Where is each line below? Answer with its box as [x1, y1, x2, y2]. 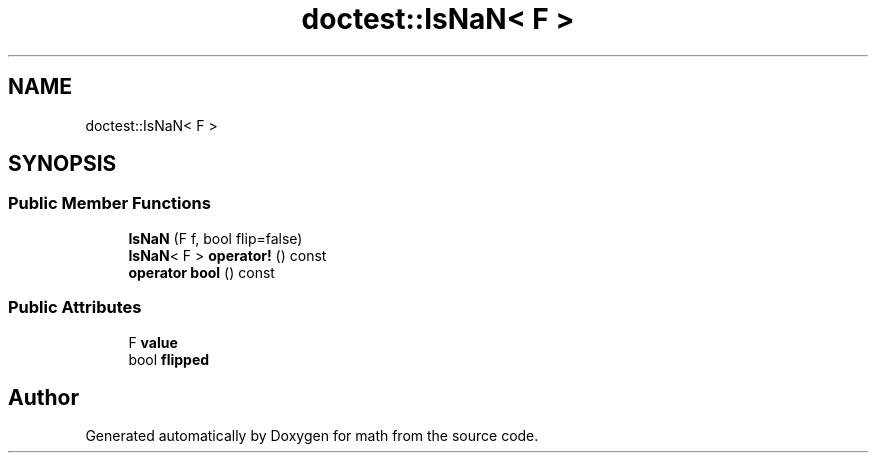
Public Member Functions [8, 193, 211, 214]
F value [128, 333, 178, 351]
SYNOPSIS [8, 151, 117, 177]
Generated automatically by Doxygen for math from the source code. [85, 427, 539, 445]
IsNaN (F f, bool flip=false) [128, 229, 303, 247]
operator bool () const [128, 263, 275, 281]
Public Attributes [8, 297, 142, 318]
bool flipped [128, 350, 210, 368]
